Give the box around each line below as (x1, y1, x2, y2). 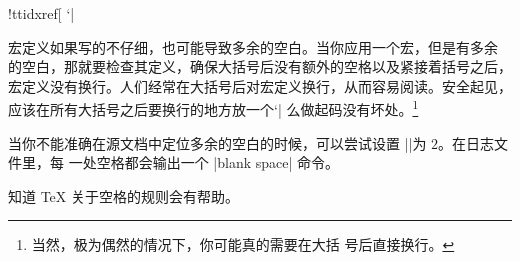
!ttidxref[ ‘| (8, 3, 75, 23)
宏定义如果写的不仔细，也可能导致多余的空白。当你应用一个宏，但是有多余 (8, 36, 498, 57)
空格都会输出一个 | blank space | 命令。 (96, 152, 340, 173)
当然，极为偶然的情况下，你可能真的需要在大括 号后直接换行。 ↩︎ (31, 234, 455, 255)
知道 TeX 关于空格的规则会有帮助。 (8, 185, 239, 206)
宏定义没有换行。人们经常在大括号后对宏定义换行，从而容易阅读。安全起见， (8, 75, 512, 96)
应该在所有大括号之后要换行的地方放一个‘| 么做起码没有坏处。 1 (8, 96, 419, 120)
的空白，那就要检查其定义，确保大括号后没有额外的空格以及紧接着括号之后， (8, 56, 512, 77)
